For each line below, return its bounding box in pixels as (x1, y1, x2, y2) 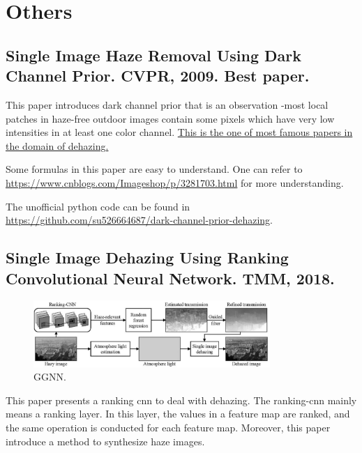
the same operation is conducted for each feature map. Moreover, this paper (6, 420, 331, 435)
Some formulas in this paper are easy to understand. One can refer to (6, 162, 303, 176)
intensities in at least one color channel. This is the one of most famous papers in (6, 125, 353, 139)
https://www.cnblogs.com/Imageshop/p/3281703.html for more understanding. (6, 175, 344, 190)
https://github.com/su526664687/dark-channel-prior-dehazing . (6, 213, 273, 227)
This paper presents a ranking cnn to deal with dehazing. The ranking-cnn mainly (6, 392, 357, 407)
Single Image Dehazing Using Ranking (6, 247, 289, 268)
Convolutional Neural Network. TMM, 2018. (6, 267, 335, 289)
